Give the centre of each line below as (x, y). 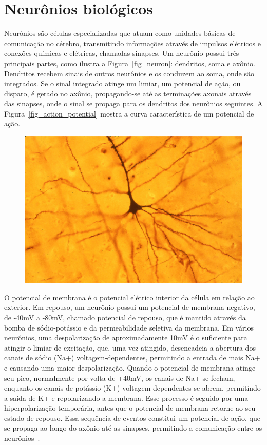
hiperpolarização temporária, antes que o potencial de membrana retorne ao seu (130, 408)
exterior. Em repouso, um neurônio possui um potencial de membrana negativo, (130, 307)
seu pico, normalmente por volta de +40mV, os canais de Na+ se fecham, (120, 378)
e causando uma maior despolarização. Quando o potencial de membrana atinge (130, 367)
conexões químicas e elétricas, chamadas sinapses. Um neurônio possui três (122, 53)
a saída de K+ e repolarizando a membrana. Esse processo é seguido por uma (126, 398)
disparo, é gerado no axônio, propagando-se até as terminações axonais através (128, 93)
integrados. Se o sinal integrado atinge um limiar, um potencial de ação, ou (122, 83)
